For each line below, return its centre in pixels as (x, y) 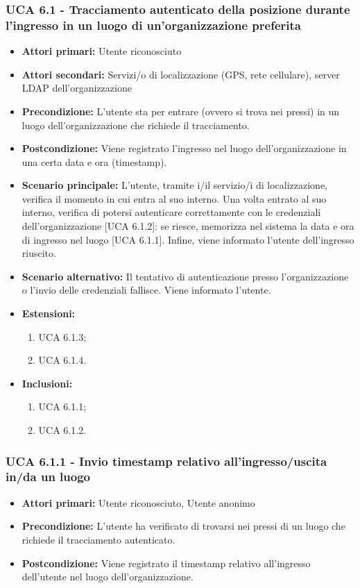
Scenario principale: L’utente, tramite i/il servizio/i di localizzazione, (174, 185)
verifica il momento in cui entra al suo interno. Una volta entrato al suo (174, 198)
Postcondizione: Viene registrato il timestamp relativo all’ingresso (166, 563)
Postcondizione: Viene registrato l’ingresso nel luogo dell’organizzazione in (184, 148)
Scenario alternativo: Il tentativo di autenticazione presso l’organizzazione (185, 276)
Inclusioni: (47, 383)
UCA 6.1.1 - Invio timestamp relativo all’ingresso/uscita (166, 461)
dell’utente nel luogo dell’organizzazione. (108, 577)
